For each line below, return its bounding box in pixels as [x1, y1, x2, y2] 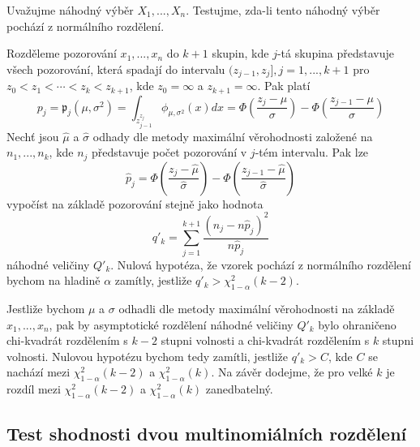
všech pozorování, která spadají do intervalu [6, 60, 225, 77]
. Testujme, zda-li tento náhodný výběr [186, 2, 380, 18]
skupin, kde [212, 45, 269, 62]
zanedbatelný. [205, 380, 273, 398]
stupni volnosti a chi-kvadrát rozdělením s [161, 332, 370, 349]
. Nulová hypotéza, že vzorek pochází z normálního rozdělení [110, 256, 412, 273]
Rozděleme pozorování [6, 45, 117, 62]
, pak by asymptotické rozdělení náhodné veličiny [49, 316, 294, 333]
